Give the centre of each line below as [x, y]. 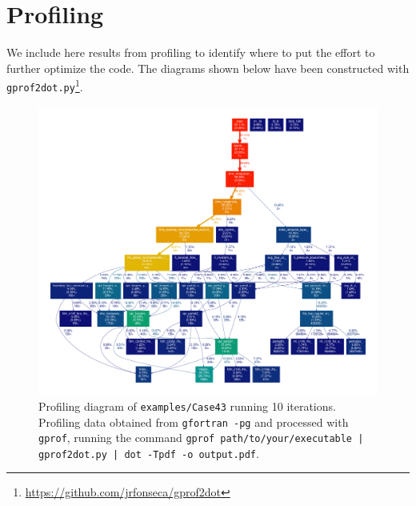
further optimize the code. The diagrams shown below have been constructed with [208, 68]
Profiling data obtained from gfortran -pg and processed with [194, 422]
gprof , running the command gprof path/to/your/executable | [201, 438]
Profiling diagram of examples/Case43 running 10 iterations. [187, 406]
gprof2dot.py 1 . [45, 85]
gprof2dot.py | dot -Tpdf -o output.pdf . [149, 453]
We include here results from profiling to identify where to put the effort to [191, 52]
